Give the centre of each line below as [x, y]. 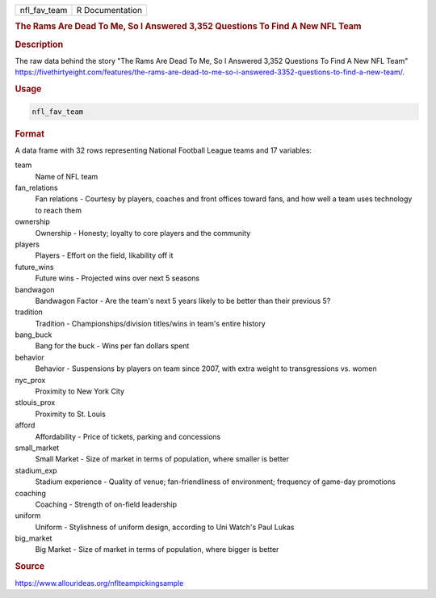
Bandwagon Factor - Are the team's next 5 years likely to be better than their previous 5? [183, 301]
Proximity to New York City [80, 391]
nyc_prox [30, 380]
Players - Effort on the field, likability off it [104, 255]
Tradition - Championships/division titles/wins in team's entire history [150, 323]
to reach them [59, 210]
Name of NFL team [67, 176]
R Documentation [109, 10]
